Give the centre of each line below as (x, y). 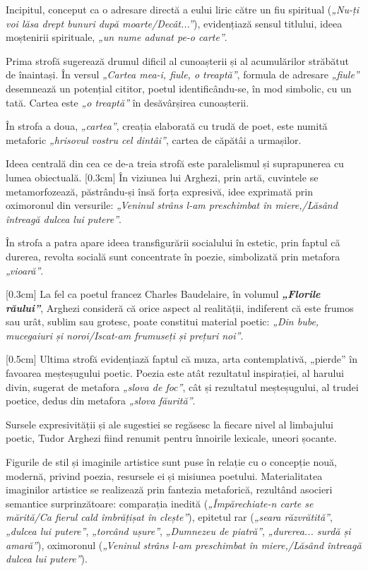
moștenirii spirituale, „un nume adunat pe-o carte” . (117, 37)
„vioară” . (25, 270)
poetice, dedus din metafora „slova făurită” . (101, 401)
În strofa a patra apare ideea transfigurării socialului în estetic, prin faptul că (173, 242)
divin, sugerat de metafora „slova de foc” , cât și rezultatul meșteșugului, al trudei (182, 386)
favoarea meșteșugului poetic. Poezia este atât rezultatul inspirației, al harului (175, 373)
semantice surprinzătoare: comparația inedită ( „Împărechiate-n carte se (160, 503)
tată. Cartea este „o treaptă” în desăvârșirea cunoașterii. (127, 102)
